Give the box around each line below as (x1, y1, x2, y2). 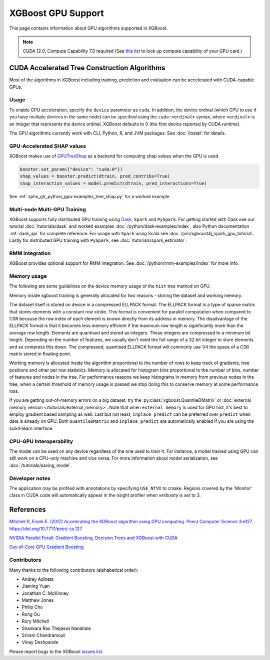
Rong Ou (21, 611, 40, 617)
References (9, 506, 46, 514)
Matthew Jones (21, 597, 54, 603)
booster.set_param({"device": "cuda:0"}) (19, 167, 123, 173)
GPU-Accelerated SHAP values (9, 142, 86, 149)
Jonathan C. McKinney (21, 590, 69, 596)
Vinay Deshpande (21, 639, 58, 645)
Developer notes (9, 474, 50, 481)
